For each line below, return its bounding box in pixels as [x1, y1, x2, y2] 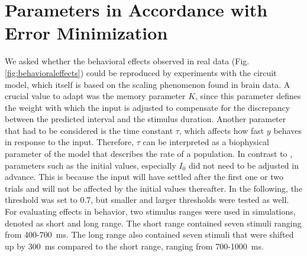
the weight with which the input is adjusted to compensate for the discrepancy [5, 101, 290, 113]
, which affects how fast [179, 124, 264, 136]
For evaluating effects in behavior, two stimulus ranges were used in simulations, [5, 205, 296, 218]
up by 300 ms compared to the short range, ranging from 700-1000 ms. [5, 239, 264, 252]
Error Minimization [5, 21, 168, 45]
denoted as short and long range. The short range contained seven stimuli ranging [5, 216, 302, 229]
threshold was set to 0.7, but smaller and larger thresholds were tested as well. [5, 193, 289, 206]
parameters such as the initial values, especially [5, 159, 176, 171]
